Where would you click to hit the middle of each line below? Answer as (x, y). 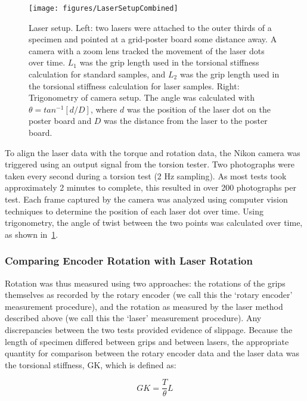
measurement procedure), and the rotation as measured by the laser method (144, 306)
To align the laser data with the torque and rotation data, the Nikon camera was (153, 152)
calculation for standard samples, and (97, 74)
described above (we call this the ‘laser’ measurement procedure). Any (133, 318)
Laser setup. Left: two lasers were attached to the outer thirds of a (150, 27)
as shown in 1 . (32, 234)
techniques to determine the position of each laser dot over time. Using (134, 211)
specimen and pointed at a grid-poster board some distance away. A (153, 39)
